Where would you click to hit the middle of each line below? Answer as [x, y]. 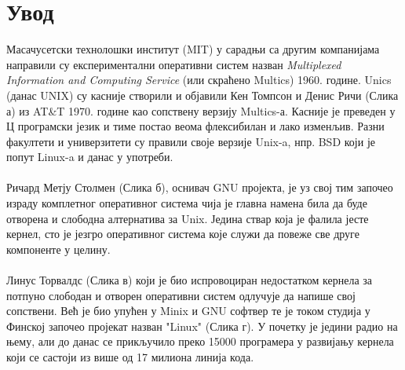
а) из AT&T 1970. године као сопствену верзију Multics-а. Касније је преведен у [201, 110]
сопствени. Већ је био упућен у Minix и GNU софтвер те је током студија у [188, 311]
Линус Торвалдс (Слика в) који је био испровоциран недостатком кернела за [190, 280]
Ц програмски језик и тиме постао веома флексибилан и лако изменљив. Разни [195, 126]
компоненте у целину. [58, 249]
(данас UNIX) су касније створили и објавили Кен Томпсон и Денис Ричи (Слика [202, 95]
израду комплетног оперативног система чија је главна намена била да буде [187, 203]
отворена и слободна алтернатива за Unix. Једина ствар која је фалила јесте [188, 218]
